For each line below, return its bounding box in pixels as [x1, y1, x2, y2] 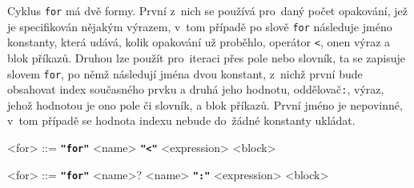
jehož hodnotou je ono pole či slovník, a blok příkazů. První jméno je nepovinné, [7, 96, 403, 113]
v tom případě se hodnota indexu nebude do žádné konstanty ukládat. [7, 112, 356, 129]
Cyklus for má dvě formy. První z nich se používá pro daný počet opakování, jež [7, 2, 408, 18]
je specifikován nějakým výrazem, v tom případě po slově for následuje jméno [7, 18, 392, 34]
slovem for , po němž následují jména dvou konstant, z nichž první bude [7, 65, 363, 82]
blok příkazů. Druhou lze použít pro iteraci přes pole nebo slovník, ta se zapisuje [7, 49, 405, 66]
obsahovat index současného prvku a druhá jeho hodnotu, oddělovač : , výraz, [7, 81, 384, 98]
